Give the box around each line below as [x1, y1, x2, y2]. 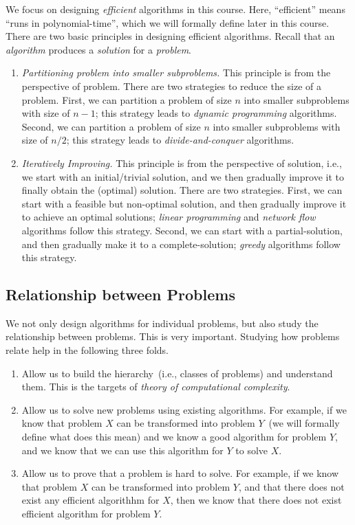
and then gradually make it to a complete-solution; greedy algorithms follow [21, 236, 341, 251]
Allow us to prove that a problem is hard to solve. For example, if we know [21, 466, 339, 480]
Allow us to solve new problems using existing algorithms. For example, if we [21, 402, 347, 416]
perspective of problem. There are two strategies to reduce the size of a [21, 78, 322, 93]
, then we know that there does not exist [170, 493, 342, 507]
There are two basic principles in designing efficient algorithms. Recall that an [6, 29, 335, 43]
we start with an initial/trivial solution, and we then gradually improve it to [21, 169, 344, 183]
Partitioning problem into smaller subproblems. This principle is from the [21, 65, 331, 80]
